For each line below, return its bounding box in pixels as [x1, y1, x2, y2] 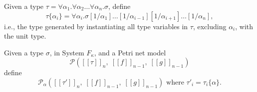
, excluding [193, 21, 227, 31]
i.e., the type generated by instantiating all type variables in [4, 21, 188, 31]
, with [235, 21, 254, 31]
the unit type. [4, 31, 46, 41]
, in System [49, 47, 84, 57]
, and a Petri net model [94, 47, 166, 57]
